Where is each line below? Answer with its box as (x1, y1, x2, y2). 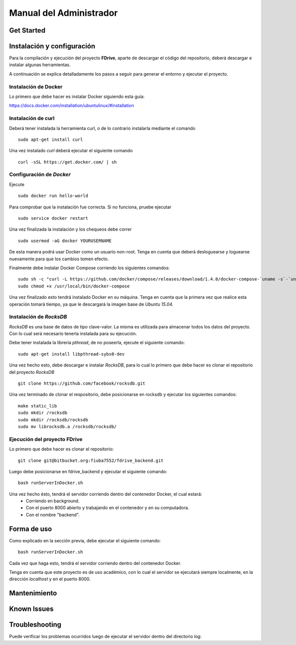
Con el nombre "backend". (26, 512, 80, 518)
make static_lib (18, 403, 57, 408)
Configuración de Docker (9, 171, 71, 178)
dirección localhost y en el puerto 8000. (9, 576, 91, 582)
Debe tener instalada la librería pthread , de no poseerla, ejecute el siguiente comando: (9, 340, 185, 346)
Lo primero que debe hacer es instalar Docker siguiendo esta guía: (9, 94, 145, 99)
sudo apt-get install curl (18, 136, 83, 142)
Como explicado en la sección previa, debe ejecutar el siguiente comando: (9, 537, 161, 543)
